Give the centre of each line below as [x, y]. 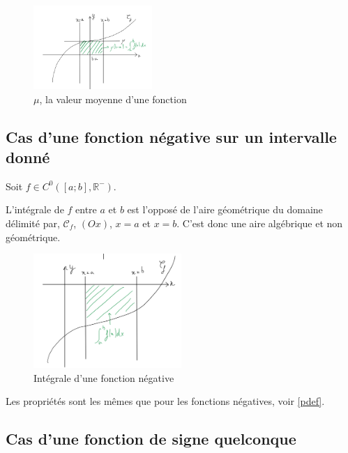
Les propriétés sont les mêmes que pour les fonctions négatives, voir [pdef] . [165, 401]
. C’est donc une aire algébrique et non [260, 223]
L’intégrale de [35, 209]
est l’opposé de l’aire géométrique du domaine [225, 209]
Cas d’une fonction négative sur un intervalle [171, 136]
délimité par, [33, 223]
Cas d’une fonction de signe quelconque [151, 439]
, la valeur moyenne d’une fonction [113, 99]
